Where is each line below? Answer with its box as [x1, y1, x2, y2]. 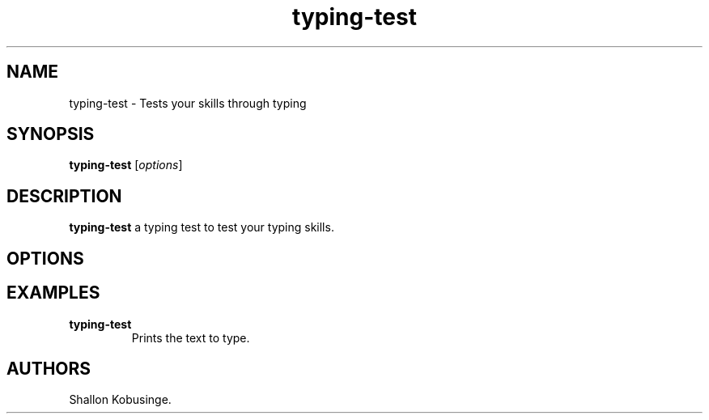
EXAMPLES [6, 282, 100, 303]
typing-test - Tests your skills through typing [69, 95, 307, 110]
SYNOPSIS [6, 124, 95, 145]
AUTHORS [6, 358, 91, 379]
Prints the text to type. [131, 330, 250, 345]
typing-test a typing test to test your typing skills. [69, 220, 334, 235]
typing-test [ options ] [69, 158, 183, 172]
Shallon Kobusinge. [69, 392, 172, 407]
